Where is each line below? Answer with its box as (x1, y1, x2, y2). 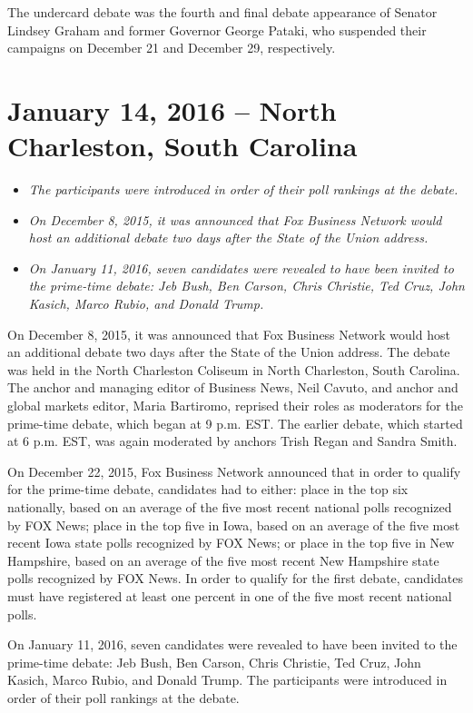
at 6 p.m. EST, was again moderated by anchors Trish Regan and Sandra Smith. (7, 431, 458, 451)
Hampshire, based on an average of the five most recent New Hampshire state (7, 550, 439, 569)
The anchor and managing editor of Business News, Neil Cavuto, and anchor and (7, 378, 458, 397)
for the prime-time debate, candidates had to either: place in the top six (7, 480, 409, 499)
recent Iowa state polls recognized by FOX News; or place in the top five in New (7, 533, 455, 552)
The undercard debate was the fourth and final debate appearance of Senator (7, 3, 438, 21)
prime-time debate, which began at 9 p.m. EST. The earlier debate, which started (7, 413, 463, 432)
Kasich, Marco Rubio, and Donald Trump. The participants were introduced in (7, 670, 448, 689)
